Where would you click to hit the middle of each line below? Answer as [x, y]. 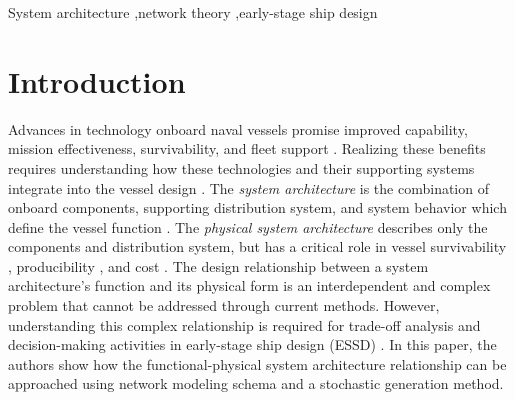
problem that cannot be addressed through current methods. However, [224, 305]
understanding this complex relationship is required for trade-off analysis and [244, 324]
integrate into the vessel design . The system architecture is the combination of [248, 187]
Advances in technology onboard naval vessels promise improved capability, [238, 128]
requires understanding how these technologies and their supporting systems [241, 167]
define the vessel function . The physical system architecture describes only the [248, 226]
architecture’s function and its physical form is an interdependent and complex [249, 285]
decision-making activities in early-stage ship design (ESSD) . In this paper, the [252, 344]
